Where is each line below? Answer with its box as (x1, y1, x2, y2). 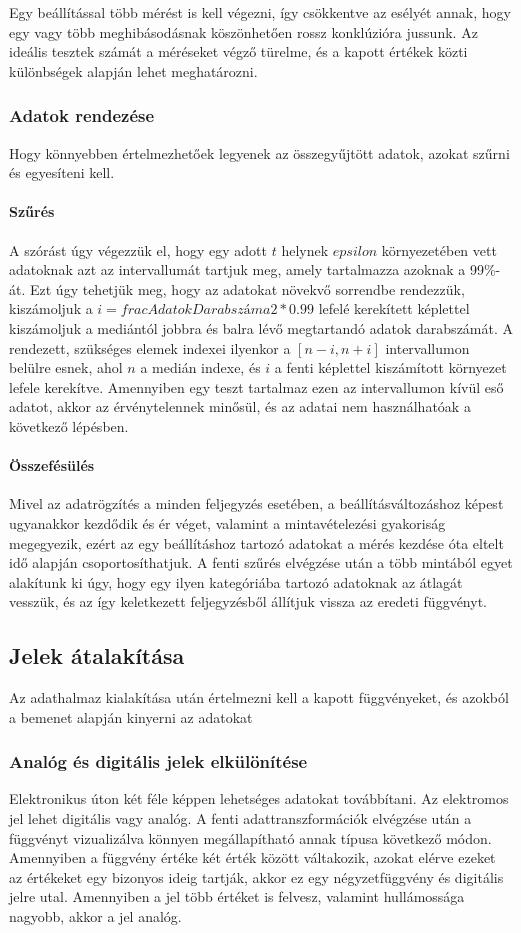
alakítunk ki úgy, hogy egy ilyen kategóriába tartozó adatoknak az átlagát (9, 571, 463, 592)
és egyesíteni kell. (9, 162, 115, 183)
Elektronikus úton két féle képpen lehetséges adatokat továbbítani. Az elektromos (9, 788, 509, 809)
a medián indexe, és (140, 357, 261, 378)
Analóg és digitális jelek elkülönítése (9, 749, 308, 774)
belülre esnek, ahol (9, 357, 123, 378)
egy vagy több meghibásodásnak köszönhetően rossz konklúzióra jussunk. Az (9, 21, 478, 42)
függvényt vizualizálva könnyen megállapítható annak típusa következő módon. (9, 827, 492, 848)
